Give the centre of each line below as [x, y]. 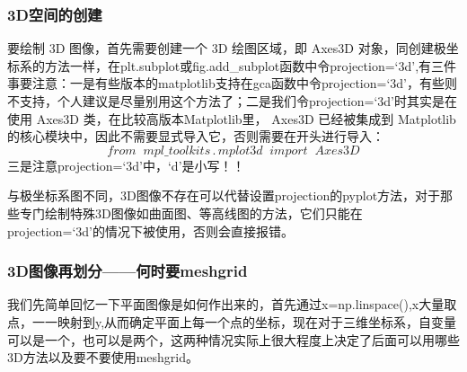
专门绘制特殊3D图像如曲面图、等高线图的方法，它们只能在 [191, 213]
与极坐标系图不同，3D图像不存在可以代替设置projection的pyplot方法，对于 [224, 195]
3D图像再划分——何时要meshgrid [128, 271]
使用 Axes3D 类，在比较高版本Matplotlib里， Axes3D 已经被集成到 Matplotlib [232, 118]
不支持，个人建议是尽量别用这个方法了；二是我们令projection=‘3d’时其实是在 [232, 101]
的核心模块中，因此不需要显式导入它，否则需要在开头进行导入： [196, 136]
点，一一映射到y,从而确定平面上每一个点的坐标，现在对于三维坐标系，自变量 [232, 321]
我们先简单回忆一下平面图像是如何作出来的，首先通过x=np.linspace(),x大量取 [232, 304]
